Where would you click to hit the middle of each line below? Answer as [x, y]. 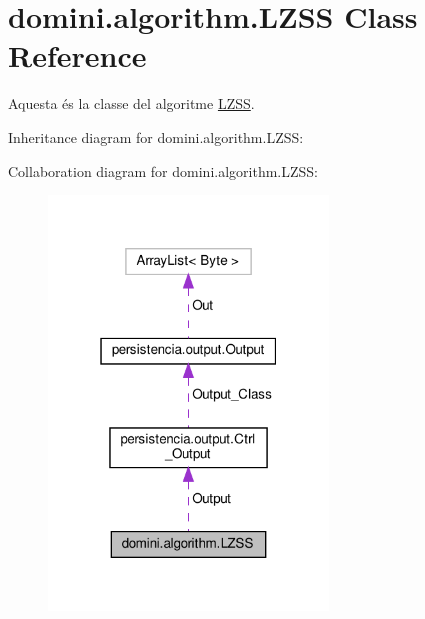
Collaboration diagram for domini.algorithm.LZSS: [163, 170]
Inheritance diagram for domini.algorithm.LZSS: [156, 136]
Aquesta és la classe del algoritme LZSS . [131, 103]
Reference [77, 55]
